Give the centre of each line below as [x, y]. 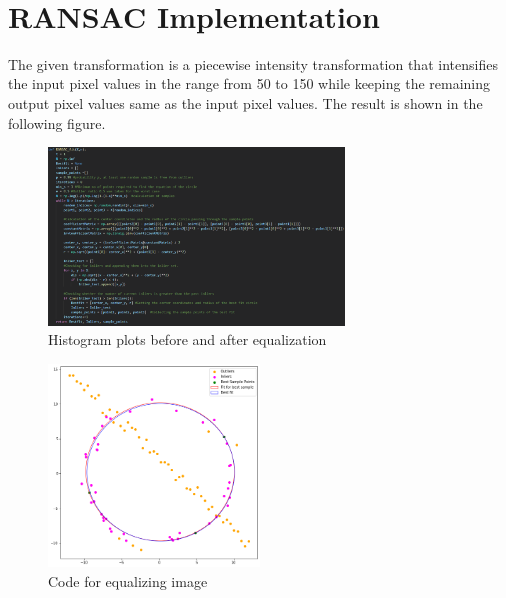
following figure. [57, 122]
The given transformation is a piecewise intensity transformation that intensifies [253, 63]
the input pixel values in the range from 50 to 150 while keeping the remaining [249, 83]
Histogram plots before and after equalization [187, 339]
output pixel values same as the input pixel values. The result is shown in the [245, 102]
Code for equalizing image [128, 580]
